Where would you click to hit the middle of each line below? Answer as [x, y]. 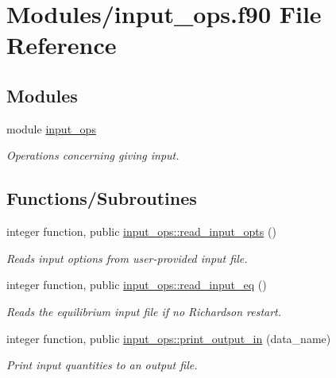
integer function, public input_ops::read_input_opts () [141, 231]
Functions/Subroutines [102, 198]
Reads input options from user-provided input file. [127, 258]
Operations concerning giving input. [93, 155]
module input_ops [51, 128]
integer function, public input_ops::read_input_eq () [137, 285]
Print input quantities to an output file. [102, 365]
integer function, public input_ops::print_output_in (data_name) [169, 338]
